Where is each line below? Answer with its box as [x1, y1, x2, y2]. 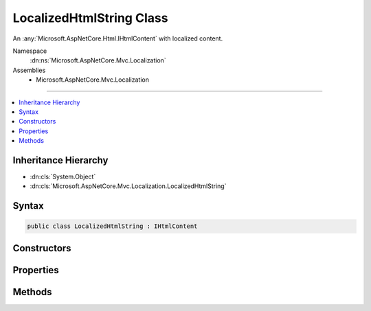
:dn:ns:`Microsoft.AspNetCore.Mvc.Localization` [30, 56, 166, 65]
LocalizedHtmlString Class [12, 10, 168, 25]
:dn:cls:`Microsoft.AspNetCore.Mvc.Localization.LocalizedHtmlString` [30, 182, 227, 190]
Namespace [12, 47, 47, 55]
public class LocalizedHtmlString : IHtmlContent [27, 222, 198, 230]
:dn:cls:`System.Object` [30, 172, 96, 181]
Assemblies [12, 66, 46, 74]
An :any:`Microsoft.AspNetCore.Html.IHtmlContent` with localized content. [12, 34, 223, 43]
